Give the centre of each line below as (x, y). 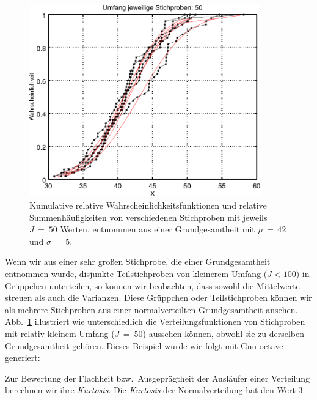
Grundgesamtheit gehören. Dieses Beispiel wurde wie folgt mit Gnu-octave (144, 345)
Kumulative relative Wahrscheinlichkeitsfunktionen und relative (148, 205)
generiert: (23, 357)
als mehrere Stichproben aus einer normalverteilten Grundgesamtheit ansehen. (151, 309)
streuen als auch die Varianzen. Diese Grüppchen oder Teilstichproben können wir (158, 298)
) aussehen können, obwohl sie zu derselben (223, 333)
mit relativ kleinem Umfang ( (60, 333)
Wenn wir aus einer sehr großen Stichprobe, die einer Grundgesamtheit (138, 261)
